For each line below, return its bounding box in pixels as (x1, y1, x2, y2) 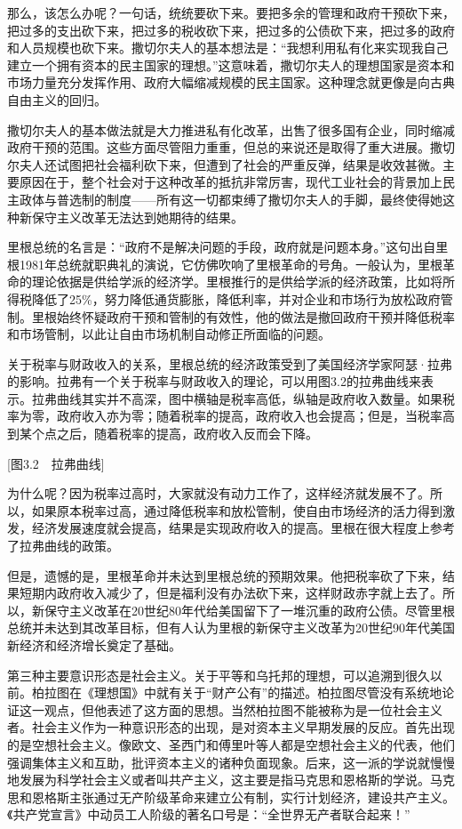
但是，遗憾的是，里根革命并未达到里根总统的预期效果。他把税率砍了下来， (7, 566, 442, 584)
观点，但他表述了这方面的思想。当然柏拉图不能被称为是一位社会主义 (44, 700, 442, 719)
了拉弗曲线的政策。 (7, 536, 119, 555)
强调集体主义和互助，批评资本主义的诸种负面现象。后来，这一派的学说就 (7, 753, 430, 771)
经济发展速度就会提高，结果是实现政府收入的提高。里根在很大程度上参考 (31, 519, 455, 537)
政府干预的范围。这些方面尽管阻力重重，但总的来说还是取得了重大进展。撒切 (7, 138, 455, 157)
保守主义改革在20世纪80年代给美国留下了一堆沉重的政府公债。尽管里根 (44, 600, 455, 619)
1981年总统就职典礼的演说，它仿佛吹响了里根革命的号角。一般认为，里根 (19, 254, 442, 273)
